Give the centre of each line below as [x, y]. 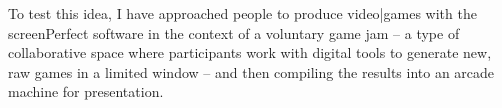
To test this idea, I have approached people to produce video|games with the [242, 13]
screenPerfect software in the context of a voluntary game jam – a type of [234, 32]
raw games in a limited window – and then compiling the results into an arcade [251, 71]
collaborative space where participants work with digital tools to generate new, [250, 52]
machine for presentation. [86, 91]
